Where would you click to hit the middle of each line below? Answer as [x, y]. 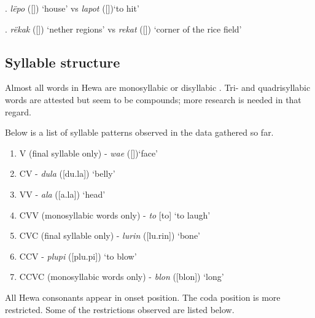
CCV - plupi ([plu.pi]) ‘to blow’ [78, 256]
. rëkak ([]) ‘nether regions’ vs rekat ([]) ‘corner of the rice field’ [123, 29]
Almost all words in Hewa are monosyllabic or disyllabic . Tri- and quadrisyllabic [158, 87]
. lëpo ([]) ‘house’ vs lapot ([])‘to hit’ [72, 8]
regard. [18, 111]
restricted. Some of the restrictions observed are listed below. [120, 309]
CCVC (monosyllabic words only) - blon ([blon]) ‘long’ [122, 277]
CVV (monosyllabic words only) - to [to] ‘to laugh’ [115, 215]
